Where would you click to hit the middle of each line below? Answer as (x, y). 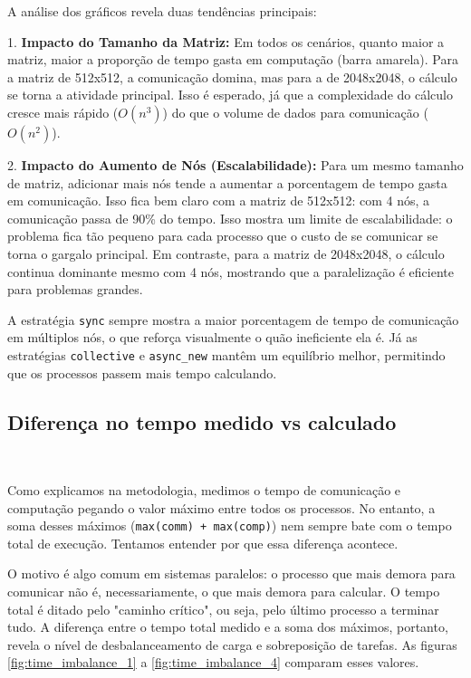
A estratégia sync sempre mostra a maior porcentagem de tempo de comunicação (233, 319)
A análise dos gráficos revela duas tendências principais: (162, 11)
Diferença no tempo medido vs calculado (202, 421)
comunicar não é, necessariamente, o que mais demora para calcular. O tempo (224, 592)
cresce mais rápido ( (63, 112)
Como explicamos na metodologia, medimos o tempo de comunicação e (204, 490)
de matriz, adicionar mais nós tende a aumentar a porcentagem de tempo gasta (227, 182)
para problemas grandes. (75, 289)
